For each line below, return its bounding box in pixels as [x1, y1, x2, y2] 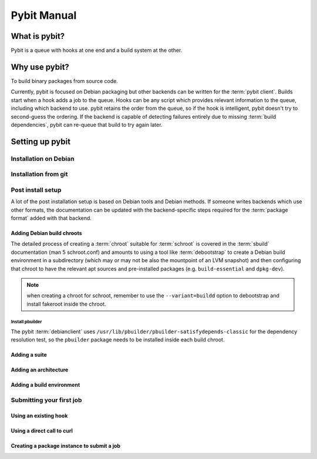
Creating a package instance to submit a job [11, 443, 120, 450]
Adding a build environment [11, 381, 80, 388]
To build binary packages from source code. [11, 77, 119, 85]
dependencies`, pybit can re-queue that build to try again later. [11, 121, 163, 128]
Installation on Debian [11, 155, 75, 163]
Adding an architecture [11, 366, 69, 373]
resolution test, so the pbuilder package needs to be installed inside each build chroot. [11, 336, 225, 343]
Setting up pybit [11, 136, 70, 146]
